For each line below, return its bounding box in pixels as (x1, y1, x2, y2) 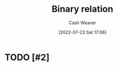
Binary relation (51, 3, 114, 15)
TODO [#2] (4, 52, 50, 63)
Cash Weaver (69, 20, 96, 26)
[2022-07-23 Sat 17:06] (58, 29, 107, 35)
